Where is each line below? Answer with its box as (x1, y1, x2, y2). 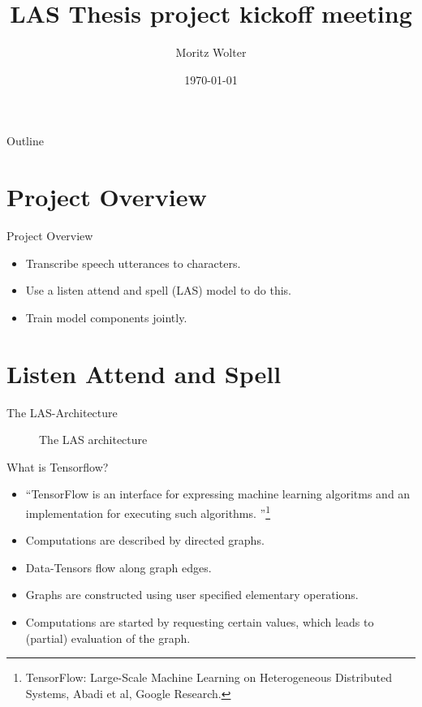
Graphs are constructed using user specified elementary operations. (25, 586, 359, 603)
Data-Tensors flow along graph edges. (25, 558, 212, 576)
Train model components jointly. (25, 308, 187, 325)
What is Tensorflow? (6, 458, 109, 475)
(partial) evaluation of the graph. (25, 629, 191, 646)
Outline (6, 132, 44, 149)
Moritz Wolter (175, 44, 247, 61)
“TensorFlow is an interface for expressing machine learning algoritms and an (25, 485, 411, 502)
